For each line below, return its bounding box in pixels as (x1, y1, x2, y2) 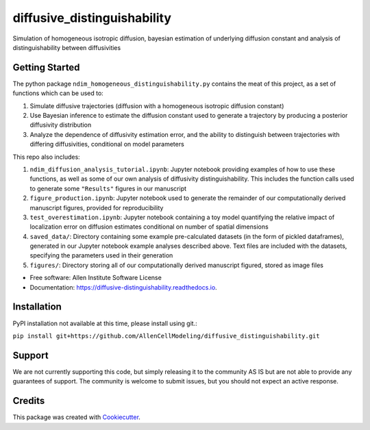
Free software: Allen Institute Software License (29, 274, 162, 282)
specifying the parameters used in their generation (29, 251, 173, 260)
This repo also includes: (12, 153, 80, 161)
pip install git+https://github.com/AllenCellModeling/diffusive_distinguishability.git (12, 332, 320, 340)
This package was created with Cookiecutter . (12, 413, 140, 421)
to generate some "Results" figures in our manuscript (29, 184, 187, 192)
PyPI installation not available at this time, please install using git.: (12, 319, 198, 327)
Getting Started (12, 62, 80, 73)
